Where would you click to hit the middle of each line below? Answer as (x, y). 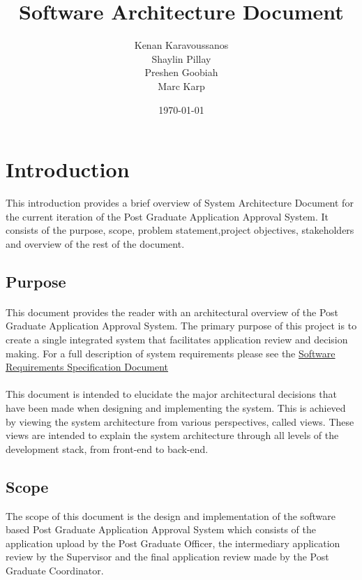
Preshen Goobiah (181, 72)
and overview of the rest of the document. (95, 243)
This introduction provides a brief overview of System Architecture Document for (180, 203)
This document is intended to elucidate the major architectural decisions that (171, 394)
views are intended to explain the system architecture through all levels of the (172, 435)
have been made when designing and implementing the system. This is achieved (176, 407)
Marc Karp (181, 85)
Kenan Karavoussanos (181, 45)
